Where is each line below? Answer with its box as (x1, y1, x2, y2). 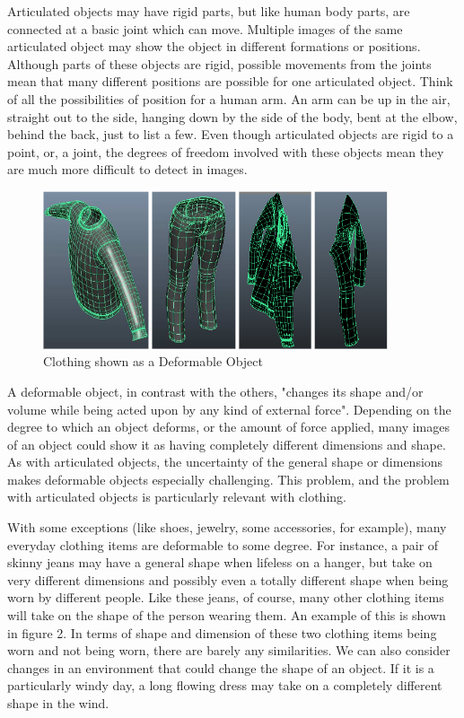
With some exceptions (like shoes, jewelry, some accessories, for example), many (7, 518, 447, 537)
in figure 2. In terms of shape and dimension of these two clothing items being (7, 623, 437, 642)
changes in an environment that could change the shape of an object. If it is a (7, 658, 434, 677)
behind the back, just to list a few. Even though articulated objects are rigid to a (7, 125, 454, 144)
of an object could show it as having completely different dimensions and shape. (7, 434, 446, 453)
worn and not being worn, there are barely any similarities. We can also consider (7, 641, 451, 660)
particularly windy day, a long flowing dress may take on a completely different (7, 676, 442, 695)
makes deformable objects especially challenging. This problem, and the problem (7, 469, 450, 488)
